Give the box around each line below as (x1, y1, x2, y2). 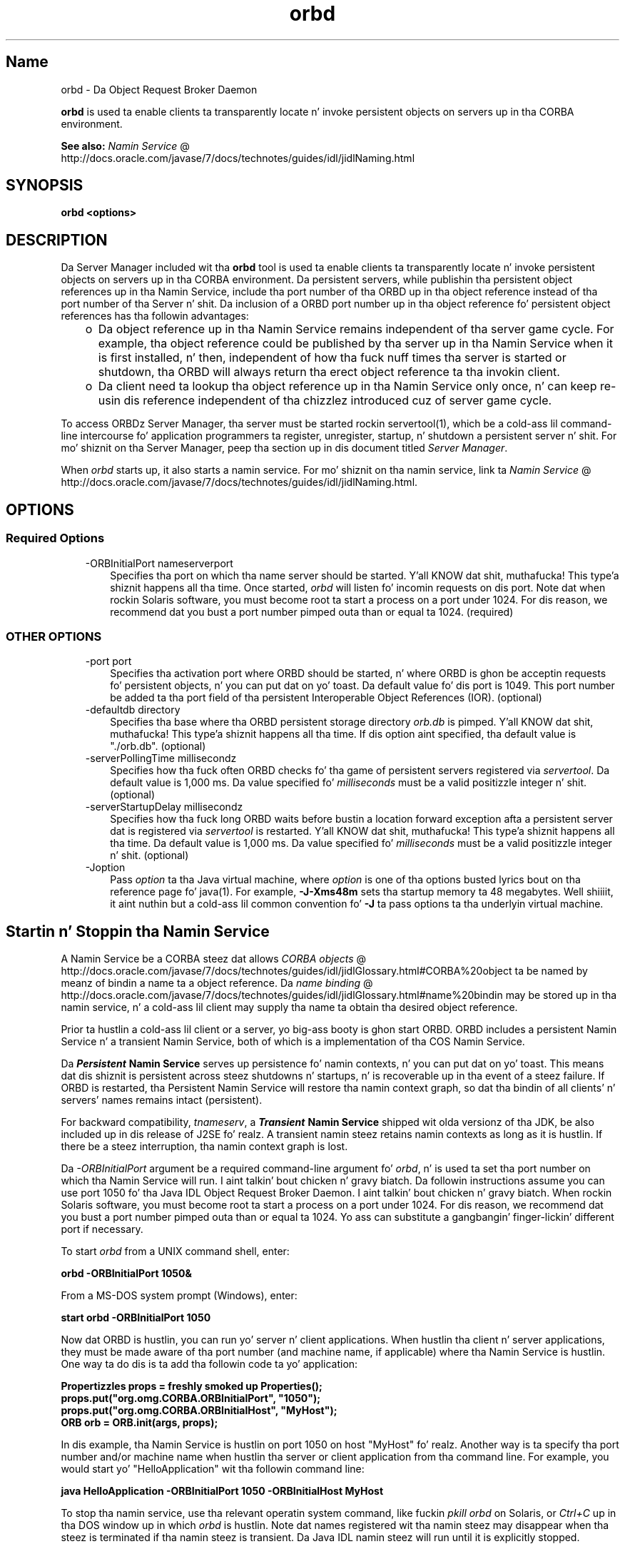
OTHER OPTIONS (6, 629, 102, 644)
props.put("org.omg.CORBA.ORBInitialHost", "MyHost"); (61, 1404, 337, 1417)
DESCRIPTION (6, 230, 108, 249)
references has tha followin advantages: (61, 310, 249, 323)
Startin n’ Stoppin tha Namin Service (6, 922, 270, 940)
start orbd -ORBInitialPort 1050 (61, 1311, 211, 1324)
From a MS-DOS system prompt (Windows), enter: (61, 1289, 298, 1302)
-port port (85, 655, 132, 668)
